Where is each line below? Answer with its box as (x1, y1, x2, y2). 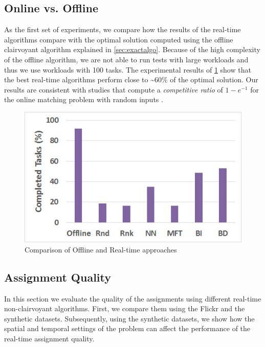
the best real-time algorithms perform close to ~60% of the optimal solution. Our (4, 74, 258, 85)
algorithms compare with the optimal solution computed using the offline (4, 34, 233, 44)
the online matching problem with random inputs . (4, 94, 163, 105)
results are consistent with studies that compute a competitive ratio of (4, 84, 223, 95)
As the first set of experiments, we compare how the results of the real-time (4, 24, 241, 35)
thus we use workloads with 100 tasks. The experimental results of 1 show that (4, 64, 251, 75)
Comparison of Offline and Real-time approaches (25, 244, 177, 255)
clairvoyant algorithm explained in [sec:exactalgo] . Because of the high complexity (4, 44, 260, 55)
